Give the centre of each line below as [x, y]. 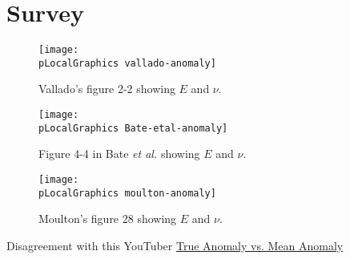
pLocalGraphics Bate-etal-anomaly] [133, 128]
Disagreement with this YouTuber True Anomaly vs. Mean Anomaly [175, 245]
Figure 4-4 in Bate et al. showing [119, 154]
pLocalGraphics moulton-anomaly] [127, 193]
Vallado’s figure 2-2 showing [107, 89]
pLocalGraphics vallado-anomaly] [127, 63]
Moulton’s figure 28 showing [108, 219]
